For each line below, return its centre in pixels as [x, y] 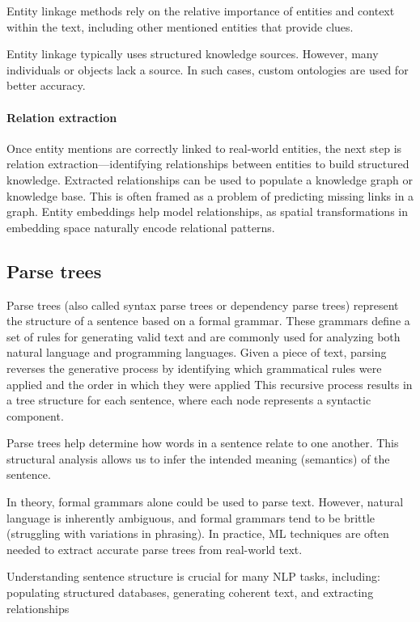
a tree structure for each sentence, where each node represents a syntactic [189, 400]
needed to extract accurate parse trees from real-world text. [155, 549]
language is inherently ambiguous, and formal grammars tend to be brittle [191, 517]
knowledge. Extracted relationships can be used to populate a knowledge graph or [210, 179]
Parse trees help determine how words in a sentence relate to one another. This [203, 443]
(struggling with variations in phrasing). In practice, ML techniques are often [198, 533]
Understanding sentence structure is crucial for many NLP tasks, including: [193, 576]
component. [35, 415]
